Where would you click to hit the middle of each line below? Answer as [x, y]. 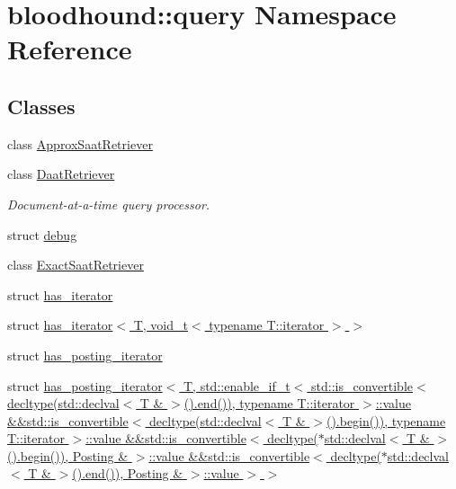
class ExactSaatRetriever [76, 265]
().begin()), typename [386, 420]
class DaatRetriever [61, 174]
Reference [70, 49]
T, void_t [161, 325]
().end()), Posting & [128, 473]
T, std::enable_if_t [237, 385]
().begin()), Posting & [68, 455]
